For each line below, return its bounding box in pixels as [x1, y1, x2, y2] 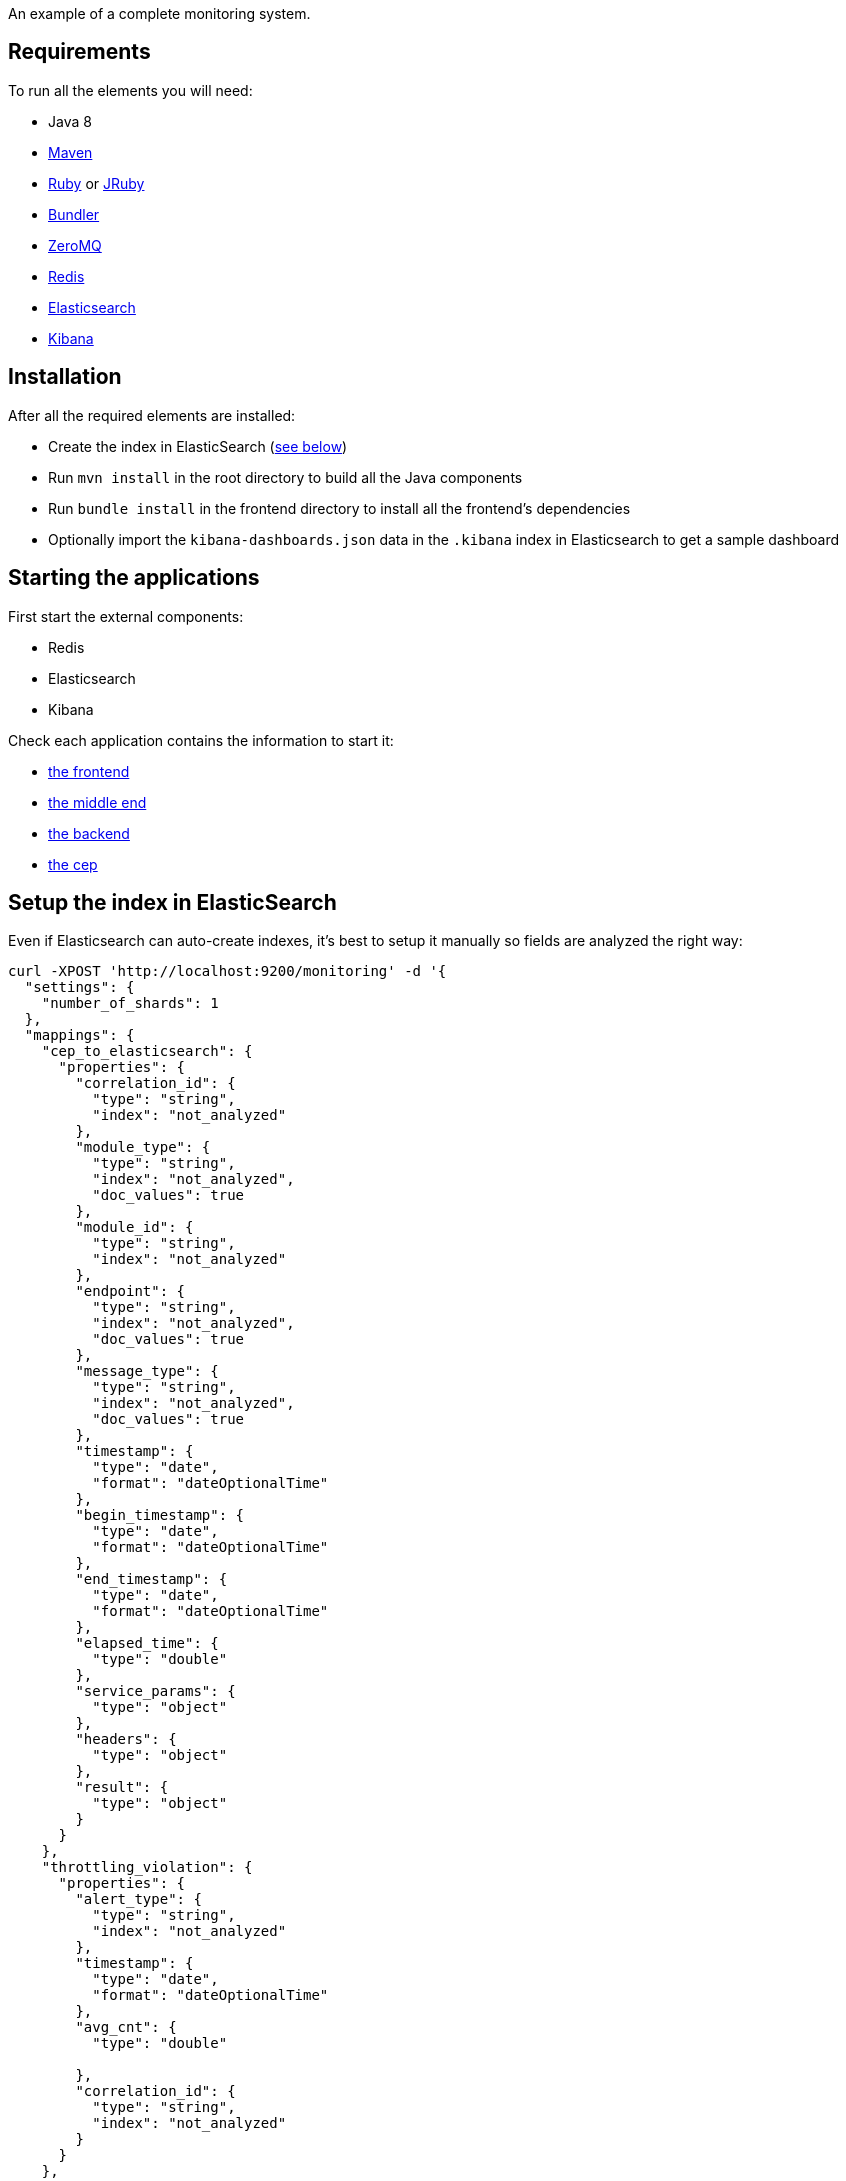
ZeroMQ [48, 236, 102, 254]
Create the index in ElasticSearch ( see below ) [48, 437, 348, 455]
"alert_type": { [75, 1891, 202, 1908]
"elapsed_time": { [75, 1635, 219, 1652]
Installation [8, 364, 122, 390]
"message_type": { [75, 1363, 219, 1380]
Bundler [48, 205, 100, 223]
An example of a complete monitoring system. [8, 5, 311, 22]
